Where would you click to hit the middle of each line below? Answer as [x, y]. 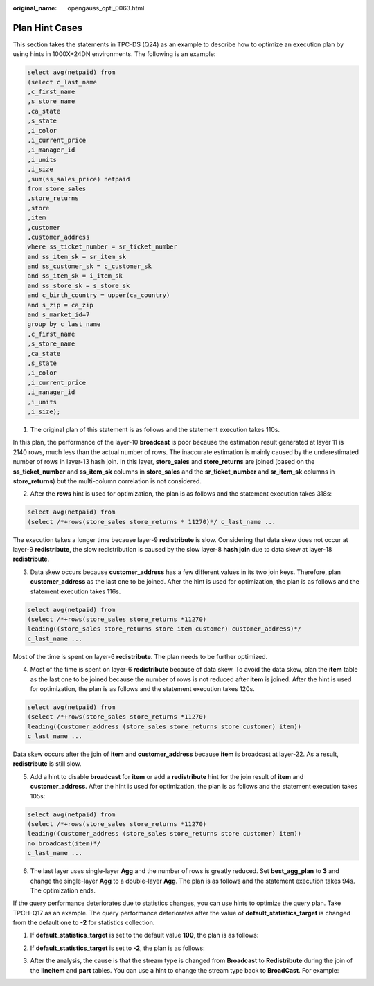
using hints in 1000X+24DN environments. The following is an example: [114, 54]
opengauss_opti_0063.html [106, 8]
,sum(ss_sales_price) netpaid [79, 179]
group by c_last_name [64, 324]
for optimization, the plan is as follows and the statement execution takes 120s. [143, 688]
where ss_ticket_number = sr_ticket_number [103, 247]
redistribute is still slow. [47, 764]
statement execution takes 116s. [75, 591]
